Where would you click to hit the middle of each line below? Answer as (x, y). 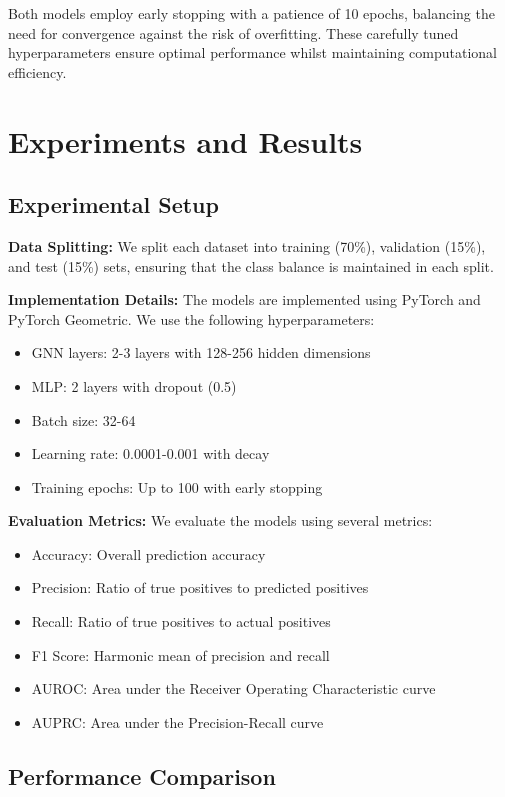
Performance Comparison (142, 775)
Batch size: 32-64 (83, 419)
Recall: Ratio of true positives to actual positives (181, 621)
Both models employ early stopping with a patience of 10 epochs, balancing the (251, 13)
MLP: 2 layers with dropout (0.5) (134, 385)
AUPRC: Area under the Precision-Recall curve (177, 721)
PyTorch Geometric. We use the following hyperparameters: (191, 318)
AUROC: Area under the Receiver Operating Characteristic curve (233, 688)
